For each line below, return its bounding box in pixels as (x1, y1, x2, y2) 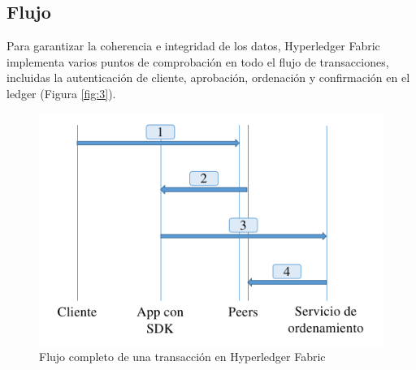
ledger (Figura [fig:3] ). (6, 84, 116, 101)
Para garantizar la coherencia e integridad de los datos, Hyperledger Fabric (6, 37, 380, 54)
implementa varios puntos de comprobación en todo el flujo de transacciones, (6, 53, 389, 70)
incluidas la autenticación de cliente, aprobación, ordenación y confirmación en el (6, 69, 410, 86)
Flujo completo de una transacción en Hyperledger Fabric (39, 348, 326, 365)
